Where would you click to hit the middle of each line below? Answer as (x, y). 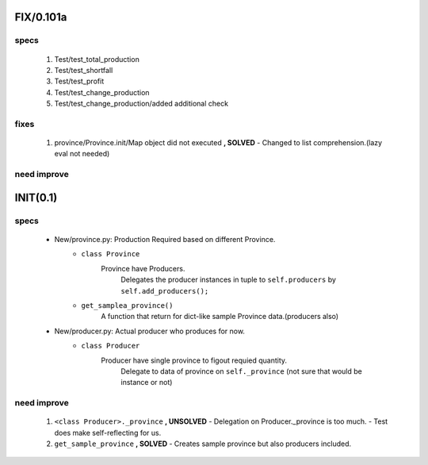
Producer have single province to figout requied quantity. (194, 360)
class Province (111, 254)
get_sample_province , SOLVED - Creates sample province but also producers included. (203, 444)
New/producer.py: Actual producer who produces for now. (150, 331)
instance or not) (147, 382)
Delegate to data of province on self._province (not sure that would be (241, 371)
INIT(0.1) (36, 197)
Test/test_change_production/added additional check (141, 104)
